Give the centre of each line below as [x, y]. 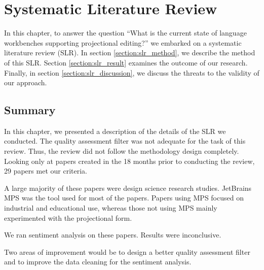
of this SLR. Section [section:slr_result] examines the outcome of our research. [126, 62]
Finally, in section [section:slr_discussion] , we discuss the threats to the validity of [132, 72]
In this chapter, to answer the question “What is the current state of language [125, 33]
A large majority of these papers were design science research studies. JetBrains [128, 188]
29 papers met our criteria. [46, 171]
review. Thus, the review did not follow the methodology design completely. [122, 151]
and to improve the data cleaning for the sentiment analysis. [98, 262]
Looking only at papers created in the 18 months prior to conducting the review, [129, 161]
